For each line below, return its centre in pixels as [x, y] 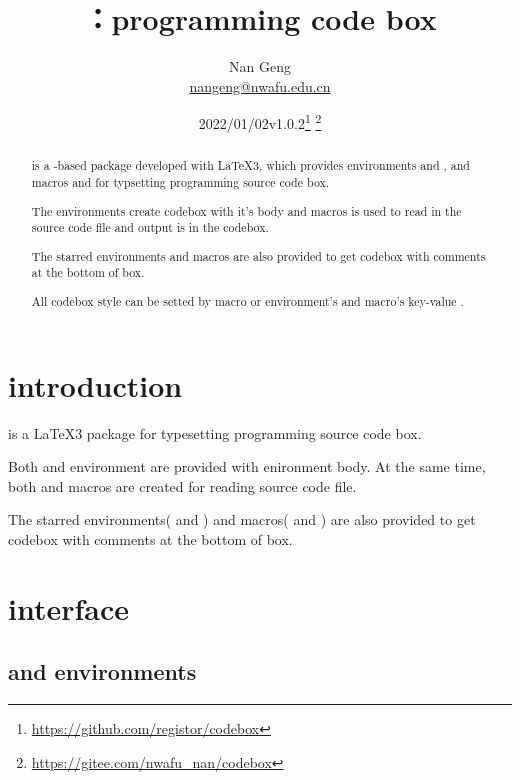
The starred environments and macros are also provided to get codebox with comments [258, 255]
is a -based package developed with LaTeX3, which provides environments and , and [250, 165]
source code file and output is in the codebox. [150, 227]
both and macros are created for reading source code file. [182, 485]
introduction [95, 384]
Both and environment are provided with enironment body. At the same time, [247, 466]
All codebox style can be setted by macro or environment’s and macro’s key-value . [247, 300]
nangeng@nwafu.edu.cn [260, 85]
